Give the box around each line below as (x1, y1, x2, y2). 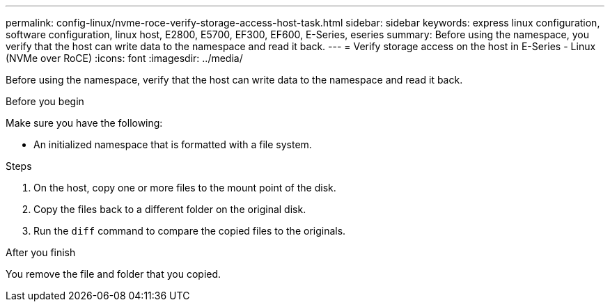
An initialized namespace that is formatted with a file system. (33, 139, 312, 150)
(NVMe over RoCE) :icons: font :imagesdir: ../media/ (6, 52, 243, 64)
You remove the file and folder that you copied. (6, 268, 221, 280)
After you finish (6, 246, 76, 258)
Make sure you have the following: (6, 117, 163, 129)
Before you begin (6, 95, 84, 107)
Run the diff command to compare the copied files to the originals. (33, 225, 346, 237)
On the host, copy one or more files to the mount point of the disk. (33, 182, 336, 194)
